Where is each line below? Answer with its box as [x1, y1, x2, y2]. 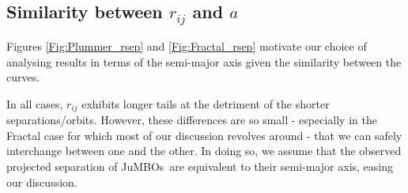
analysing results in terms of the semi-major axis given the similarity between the [6, 53, 402, 70]
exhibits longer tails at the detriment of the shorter [81, 95, 330, 112]
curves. [6, 69, 40, 85]
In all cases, [6, 95, 63, 112]
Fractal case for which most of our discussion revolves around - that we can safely [6, 127, 402, 143]
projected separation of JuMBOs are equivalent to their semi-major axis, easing [6, 158, 394, 174]
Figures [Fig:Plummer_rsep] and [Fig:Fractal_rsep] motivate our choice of [6, 37, 367, 54]
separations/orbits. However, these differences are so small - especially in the [6, 112, 377, 128]
